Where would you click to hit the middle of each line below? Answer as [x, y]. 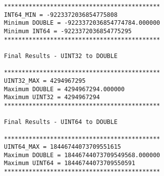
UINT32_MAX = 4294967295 [45, 81]
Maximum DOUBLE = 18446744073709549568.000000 [82, 155]
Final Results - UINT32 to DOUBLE [61, 56]
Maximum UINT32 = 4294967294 [52, 97]
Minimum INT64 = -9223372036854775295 [68, 31]
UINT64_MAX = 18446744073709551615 [63, 147]
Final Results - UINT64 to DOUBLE [61, 122]
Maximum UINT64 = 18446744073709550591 [70, 163]
